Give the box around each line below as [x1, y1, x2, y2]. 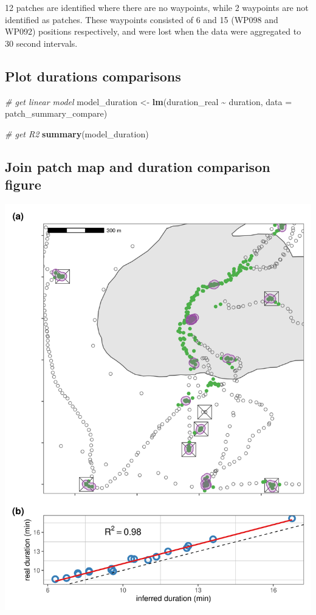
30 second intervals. [5, 36, 78, 49]
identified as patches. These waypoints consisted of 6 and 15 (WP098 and [5, 13, 278, 26]
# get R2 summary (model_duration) [5, 127, 149, 140]
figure [5, 175, 41, 194]
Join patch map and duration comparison [5, 157, 270, 176]
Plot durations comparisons [5, 66, 181, 85]
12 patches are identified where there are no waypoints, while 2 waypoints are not [5, 1, 309, 13]
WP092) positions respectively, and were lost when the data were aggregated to [5, 25, 301, 38]
